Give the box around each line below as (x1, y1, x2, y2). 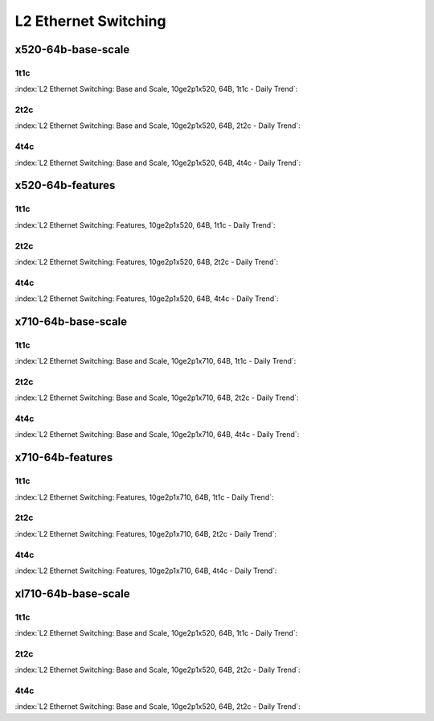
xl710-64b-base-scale (14, 587, 130, 600)
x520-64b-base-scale (14, 43, 130, 56)
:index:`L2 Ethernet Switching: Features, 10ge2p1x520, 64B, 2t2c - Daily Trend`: (14, 257, 279, 266)
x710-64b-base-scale (14, 315, 128, 328)
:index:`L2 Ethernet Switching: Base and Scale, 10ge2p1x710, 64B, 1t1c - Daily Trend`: (14, 356, 297, 366)
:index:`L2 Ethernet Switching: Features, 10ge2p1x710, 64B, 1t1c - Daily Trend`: (14, 492, 274, 502)
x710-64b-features (14, 451, 113, 464)
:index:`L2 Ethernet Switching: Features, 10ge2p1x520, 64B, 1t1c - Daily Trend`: (14, 220, 276, 229)
